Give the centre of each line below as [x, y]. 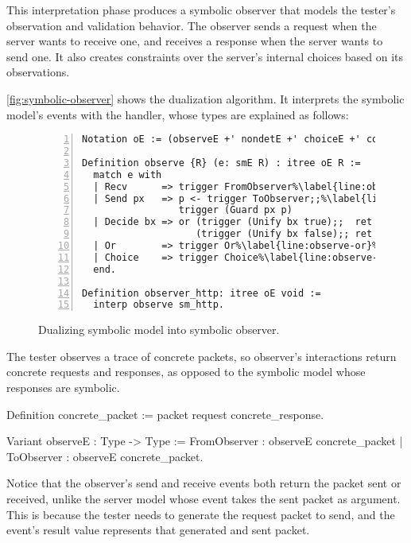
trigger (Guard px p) [235, 210]
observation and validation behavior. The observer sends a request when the [192, 25]
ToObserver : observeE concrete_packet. [105, 456]
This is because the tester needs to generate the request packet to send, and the [201, 514]
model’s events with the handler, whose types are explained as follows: [178, 114]
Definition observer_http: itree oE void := [202, 293]
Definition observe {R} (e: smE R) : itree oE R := [221, 163]
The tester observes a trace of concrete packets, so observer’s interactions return [202, 356]
